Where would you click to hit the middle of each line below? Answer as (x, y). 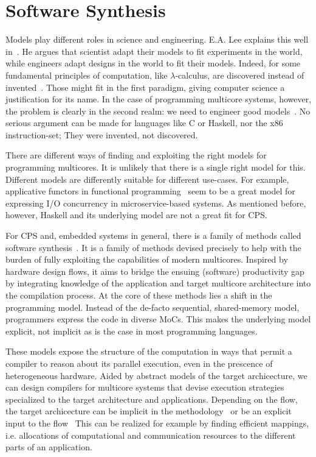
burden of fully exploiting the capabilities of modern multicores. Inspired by (147, 259)
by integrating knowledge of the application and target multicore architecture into (158, 283)
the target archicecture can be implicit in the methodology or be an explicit (149, 411)
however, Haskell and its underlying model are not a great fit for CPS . (136, 215)
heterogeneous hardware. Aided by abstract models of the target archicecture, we (156, 375)
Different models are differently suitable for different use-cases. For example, (147, 179)
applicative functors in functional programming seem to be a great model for (150, 191)
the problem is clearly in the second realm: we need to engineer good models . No (158, 111)
